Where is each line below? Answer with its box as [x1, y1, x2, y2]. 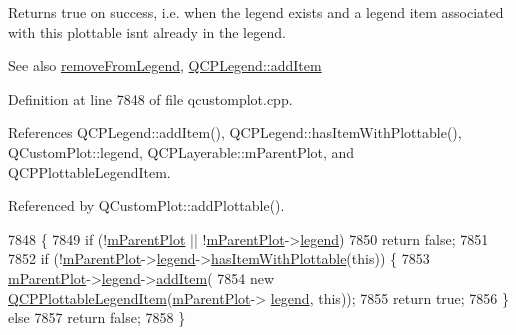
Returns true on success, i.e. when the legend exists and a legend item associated [8, 2, 504, 22]
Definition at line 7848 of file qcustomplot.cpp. [8, 88, 293, 109]
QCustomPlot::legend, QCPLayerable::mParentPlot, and [8, 141, 355, 162]
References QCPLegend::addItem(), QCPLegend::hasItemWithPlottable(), [8, 122, 462, 143]
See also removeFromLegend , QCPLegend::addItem [8, 55, 322, 76]
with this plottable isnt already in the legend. [8, 21, 286, 42]
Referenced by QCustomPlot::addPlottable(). [8, 195, 285, 216]
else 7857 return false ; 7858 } [8, 307, 186, 328]
